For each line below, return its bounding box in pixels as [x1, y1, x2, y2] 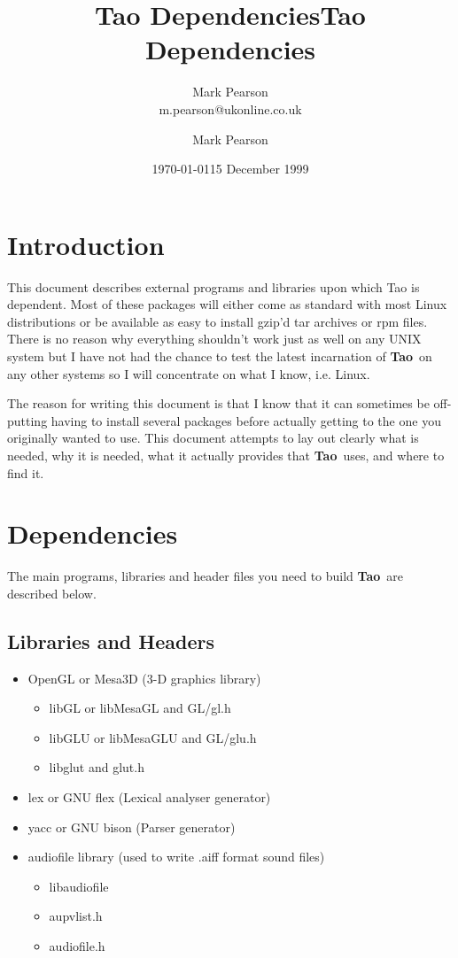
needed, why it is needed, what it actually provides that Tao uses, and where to [7, 445, 445, 464]
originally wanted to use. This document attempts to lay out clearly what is [7, 429, 419, 447]
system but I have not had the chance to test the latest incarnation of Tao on [7, 347, 432, 365]
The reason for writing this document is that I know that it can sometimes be [7, 394, 430, 413]
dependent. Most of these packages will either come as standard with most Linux [7, 295, 447, 313]
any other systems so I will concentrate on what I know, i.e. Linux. [7, 364, 370, 382]
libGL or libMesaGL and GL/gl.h [49, 699, 231, 717]
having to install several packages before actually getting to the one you [50, 411, 441, 429]
